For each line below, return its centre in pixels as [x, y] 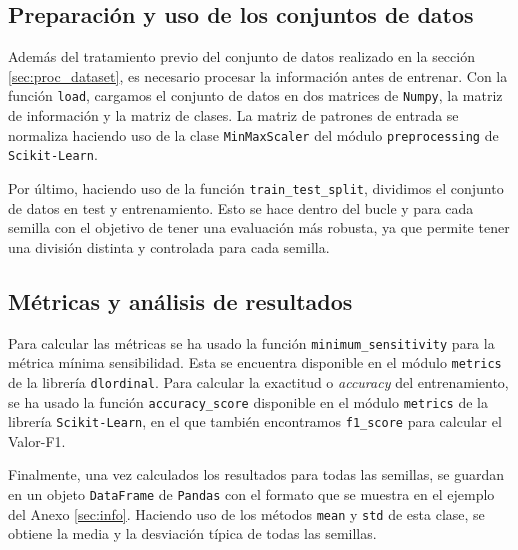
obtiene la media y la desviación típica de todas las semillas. [192, 533]
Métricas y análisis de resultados [180, 300]
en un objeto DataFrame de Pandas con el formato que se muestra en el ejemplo [251, 494]
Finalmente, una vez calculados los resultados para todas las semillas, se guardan [256, 474]
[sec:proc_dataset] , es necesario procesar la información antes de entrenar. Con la [258, 75]
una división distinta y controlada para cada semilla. [169, 246]
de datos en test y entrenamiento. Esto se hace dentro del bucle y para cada [241, 207]
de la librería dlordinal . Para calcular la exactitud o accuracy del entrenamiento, [258, 381]
